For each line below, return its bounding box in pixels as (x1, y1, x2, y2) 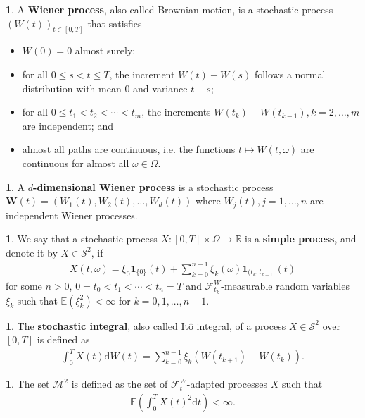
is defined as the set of (71, 376, 168, 391)
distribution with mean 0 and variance (22, 80, 188, 95)
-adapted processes (186, 376, 267, 391)
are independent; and (22, 118, 113, 133)
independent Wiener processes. (6, 207, 138, 222)
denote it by (6, 245, 58, 259)
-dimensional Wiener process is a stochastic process (33, 179, 274, 194)
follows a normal (254, 67, 326, 82)
